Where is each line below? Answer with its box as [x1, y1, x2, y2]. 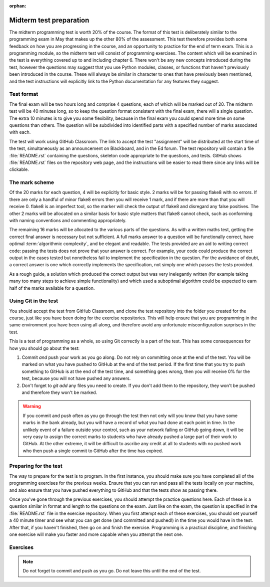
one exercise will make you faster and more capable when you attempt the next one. [9, 531, 183, 537]
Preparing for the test [9, 463, 62, 470]
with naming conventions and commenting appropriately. [9, 218, 127, 223]
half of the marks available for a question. [9, 285, 95, 291]
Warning [22, 404, 41, 410]
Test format [9, 91, 38, 98]
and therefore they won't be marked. [21, 389, 97, 396]
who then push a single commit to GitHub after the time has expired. [22, 448, 163, 454]
